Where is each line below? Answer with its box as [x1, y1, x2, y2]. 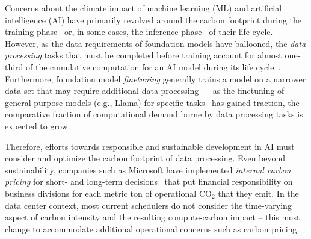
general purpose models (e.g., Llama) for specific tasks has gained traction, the [5, 96, 300, 108]
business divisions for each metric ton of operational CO [5, 187, 212, 199]
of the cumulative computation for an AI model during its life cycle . [26, 60, 281, 73]
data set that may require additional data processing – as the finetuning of [5, 84, 285, 97]
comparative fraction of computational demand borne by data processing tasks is [5, 108, 303, 120]
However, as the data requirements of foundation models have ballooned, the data [5, 37, 306, 49]
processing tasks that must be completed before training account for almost [5, 49, 282, 61]
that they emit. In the [218, 187, 299, 199]
